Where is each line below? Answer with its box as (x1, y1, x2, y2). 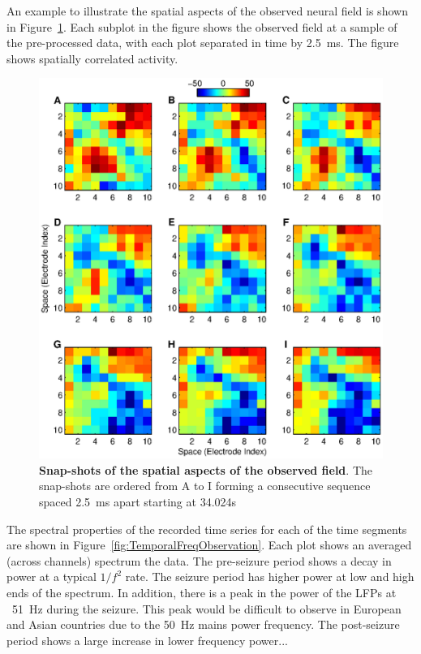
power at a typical (6, 568, 97, 585)
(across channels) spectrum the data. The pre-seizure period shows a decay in (6, 552, 392, 569)
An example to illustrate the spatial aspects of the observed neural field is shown (6, 2, 408, 19)
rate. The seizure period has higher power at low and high (125, 568, 415, 585)
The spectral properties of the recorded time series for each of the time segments (6, 520, 407, 537)
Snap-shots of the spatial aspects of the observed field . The (39, 461, 372, 478)
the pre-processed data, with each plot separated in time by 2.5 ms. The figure (6, 34, 399, 51)
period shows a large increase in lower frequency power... (6, 631, 288, 648)
